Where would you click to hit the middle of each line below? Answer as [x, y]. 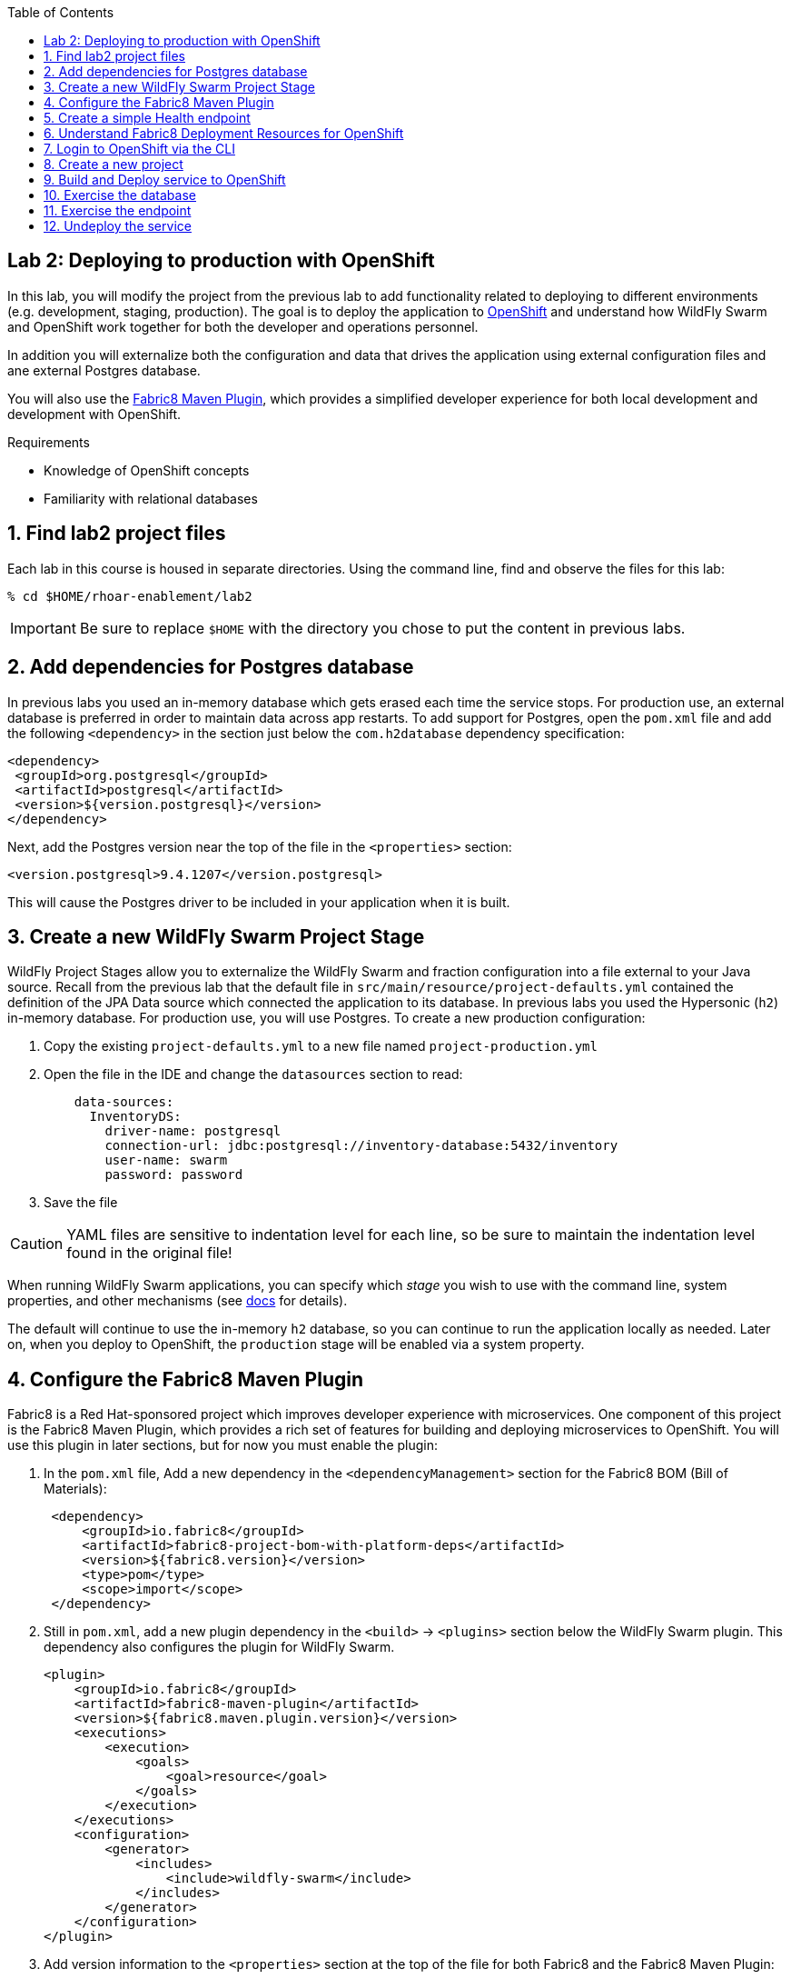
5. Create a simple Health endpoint [147, 118]
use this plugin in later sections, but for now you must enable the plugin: [223, 1445]
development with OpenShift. [94, 414]
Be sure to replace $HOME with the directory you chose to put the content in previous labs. [382, 628]
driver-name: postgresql [193, 1131]
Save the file [81, 1203]
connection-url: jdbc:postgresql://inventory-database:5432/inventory [361, 1146]
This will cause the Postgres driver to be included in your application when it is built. [259, 902]
